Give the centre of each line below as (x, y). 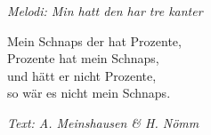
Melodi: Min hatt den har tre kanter (105, 11)
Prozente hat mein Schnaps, (83, 58)
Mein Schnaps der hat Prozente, (94, 40)
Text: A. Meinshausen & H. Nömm (103, 122)
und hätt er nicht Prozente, (82, 75)
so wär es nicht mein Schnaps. (89, 93)
